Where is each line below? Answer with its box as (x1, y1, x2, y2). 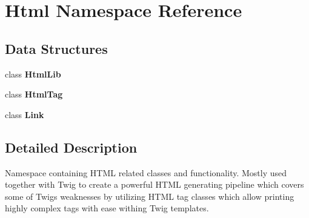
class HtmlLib (5, 67, 61, 80)
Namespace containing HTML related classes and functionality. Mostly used (5, 166, 287, 179)
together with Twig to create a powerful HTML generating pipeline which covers (5, 178, 304, 191)
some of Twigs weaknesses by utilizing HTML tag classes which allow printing (5, 190, 294, 202)
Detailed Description (5, 137, 138, 156)
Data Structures (5, 39, 108, 58)
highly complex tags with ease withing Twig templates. (5, 202, 209, 214)
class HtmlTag (5, 88, 63, 101)
